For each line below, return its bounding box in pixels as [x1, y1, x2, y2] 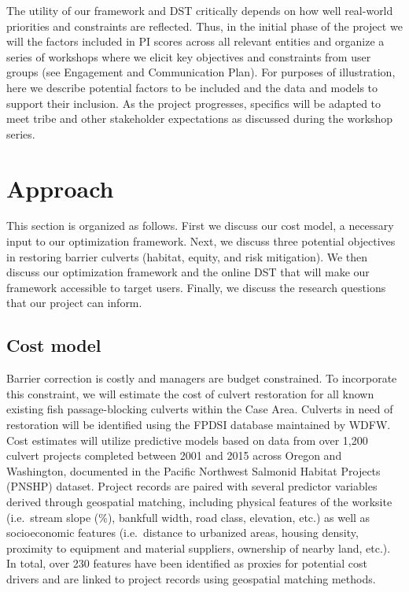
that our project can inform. [6, 294, 142, 311]
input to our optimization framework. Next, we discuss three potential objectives [6, 233, 396, 250]
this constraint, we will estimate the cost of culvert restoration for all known [6, 385, 374, 401]
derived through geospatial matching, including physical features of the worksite [6, 493, 392, 509]
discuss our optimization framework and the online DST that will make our [6, 264, 370, 280]
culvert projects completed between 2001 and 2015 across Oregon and [6, 447, 342, 464]
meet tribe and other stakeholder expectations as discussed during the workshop [6, 110, 393, 127]
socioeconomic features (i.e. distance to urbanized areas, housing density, [6, 524, 359, 541]
